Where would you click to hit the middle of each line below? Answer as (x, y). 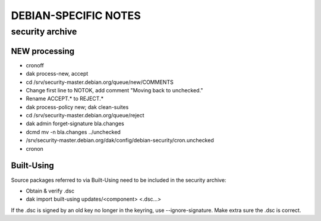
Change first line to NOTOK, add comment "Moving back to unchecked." (114, 90)
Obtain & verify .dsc (50, 191)
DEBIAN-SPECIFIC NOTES (76, 15)
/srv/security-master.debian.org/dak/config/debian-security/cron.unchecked (120, 141)
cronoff (35, 65)
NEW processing (43, 51)
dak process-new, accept (57, 74)
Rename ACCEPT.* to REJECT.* (65, 99)
